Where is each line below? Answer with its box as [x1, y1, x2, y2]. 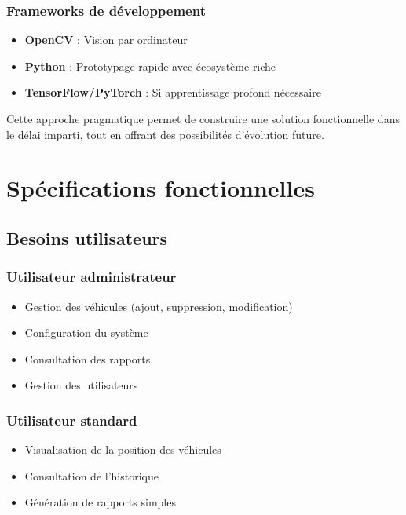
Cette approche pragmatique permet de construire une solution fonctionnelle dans [6, 111, 400, 126]
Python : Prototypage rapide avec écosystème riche [24, 57, 276, 74]
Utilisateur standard [6, 410, 137, 429]
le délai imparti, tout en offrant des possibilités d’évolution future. [6, 126, 324, 142]
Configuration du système [24, 324, 148, 341]
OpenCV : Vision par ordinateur [24, 31, 188, 48]
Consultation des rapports [24, 350, 151, 367]
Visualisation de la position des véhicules [24, 441, 221, 458]
